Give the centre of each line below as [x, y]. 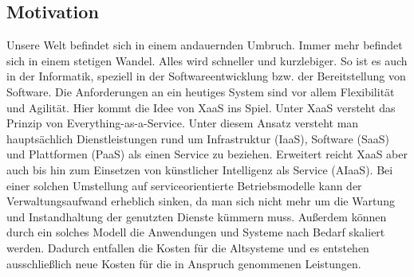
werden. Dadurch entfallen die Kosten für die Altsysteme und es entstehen [188, 247]
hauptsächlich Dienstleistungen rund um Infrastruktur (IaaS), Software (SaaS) [198, 138]
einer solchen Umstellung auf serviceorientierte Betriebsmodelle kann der [184, 185]
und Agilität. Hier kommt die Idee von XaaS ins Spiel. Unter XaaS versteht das [201, 107]
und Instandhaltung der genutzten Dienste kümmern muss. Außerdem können [197, 216]
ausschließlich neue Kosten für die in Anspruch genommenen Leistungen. [184, 263]
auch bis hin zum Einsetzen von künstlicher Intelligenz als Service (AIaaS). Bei [200, 169]
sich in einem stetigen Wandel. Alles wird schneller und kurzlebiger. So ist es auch [207, 60]
